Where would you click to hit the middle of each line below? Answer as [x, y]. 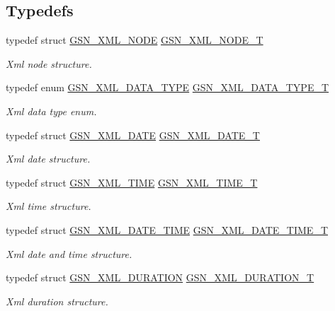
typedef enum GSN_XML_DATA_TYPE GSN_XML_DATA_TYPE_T [167, 87]
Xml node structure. [49, 63]
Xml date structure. [48, 159]
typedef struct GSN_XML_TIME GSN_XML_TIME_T [132, 182]
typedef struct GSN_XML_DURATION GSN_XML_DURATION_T [160, 277]
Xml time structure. [49, 206]
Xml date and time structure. [69, 253]
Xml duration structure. [57, 301]
